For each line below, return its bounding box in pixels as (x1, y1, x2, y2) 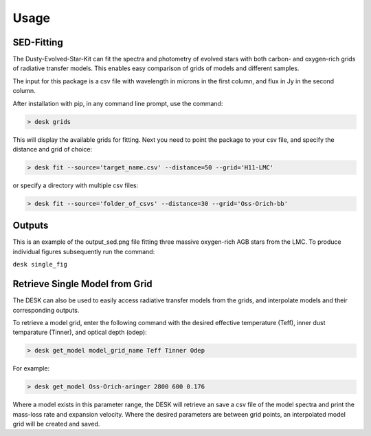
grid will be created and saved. (12, 420, 100, 428)
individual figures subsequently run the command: (12, 247, 155, 256)
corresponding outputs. (12, 306, 80, 314)
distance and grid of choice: (12, 145, 93, 153)
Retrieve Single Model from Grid (12, 278, 153, 290)
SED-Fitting (12, 37, 63, 48)
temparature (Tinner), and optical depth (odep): (12, 328, 147, 337)
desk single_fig (12, 260, 68, 269)
